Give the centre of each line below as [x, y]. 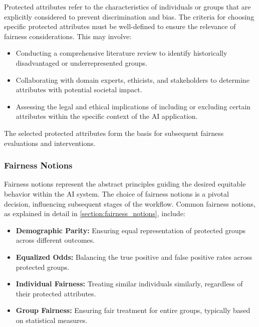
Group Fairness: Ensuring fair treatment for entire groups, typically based [133, 310]
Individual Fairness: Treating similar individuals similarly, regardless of [129, 284]
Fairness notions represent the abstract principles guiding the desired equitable [125, 184]
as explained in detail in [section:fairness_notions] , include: [95, 213]
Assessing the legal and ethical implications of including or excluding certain [133, 106]
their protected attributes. [56, 293]
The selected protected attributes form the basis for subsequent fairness [114, 133]
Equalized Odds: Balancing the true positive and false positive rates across [134, 257]
